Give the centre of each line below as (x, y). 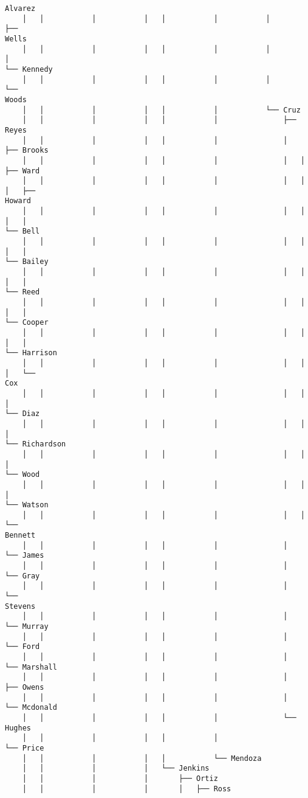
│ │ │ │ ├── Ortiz (120, 778)
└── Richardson (36, 444)
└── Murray (27, 627)
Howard (18, 201)
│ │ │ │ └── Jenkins (116, 769)
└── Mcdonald (31, 708)
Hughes (18, 728)
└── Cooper (27, 323)
